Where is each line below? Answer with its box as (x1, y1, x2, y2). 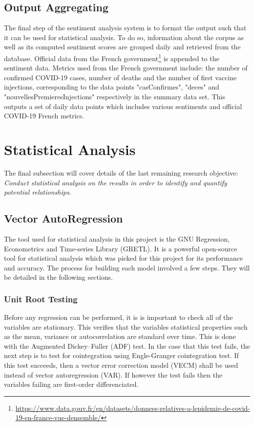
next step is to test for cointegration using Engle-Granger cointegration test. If (4, 350, 239, 360)
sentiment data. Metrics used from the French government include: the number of (4, 63, 248, 73)
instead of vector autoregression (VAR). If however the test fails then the (4, 369, 223, 380)
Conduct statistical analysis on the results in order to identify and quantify (4, 177, 227, 187)
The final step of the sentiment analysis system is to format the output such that (4, 22, 247, 33)
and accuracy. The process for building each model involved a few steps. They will (4, 262, 250, 272)
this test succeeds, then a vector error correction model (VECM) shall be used (4, 360, 238, 370)
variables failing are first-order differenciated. (4, 379, 139, 389)
